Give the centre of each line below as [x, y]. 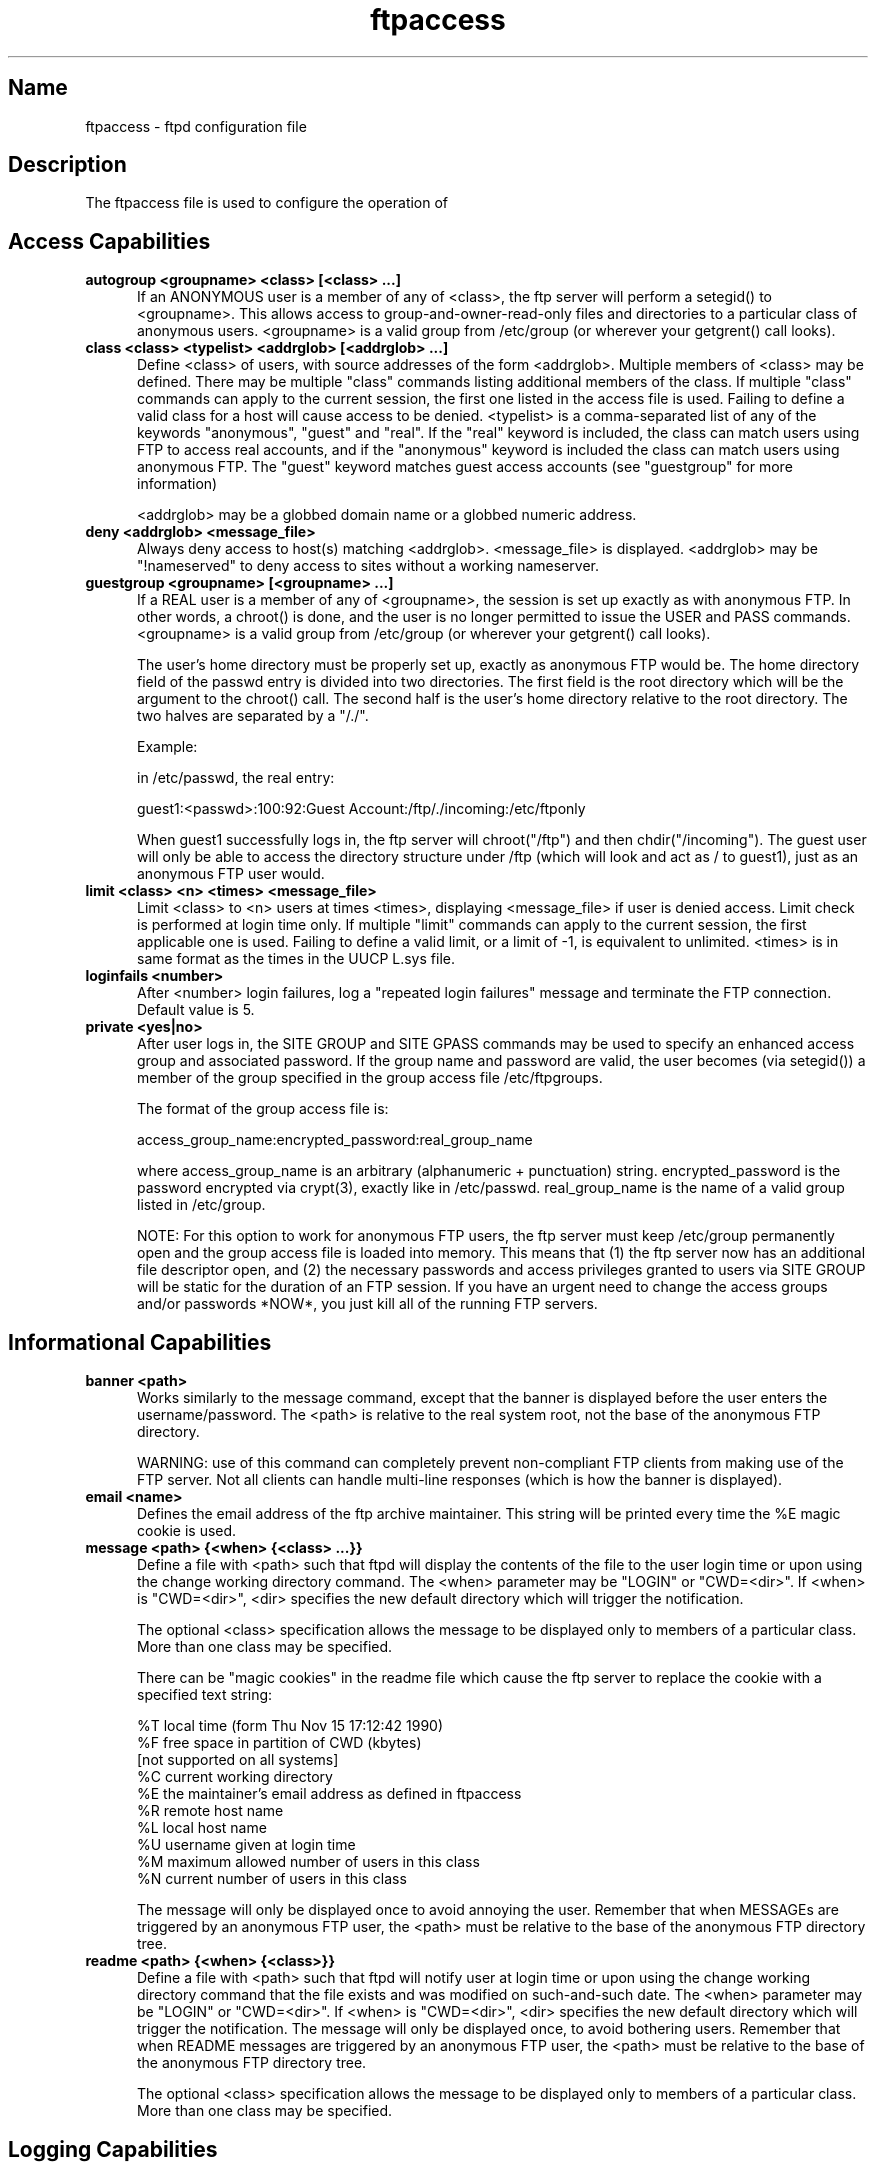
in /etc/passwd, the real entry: [236, 778]
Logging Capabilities [113, 2149]
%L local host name [202, 1828]
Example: [167, 747]
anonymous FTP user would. [231, 874]
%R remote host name [210, 1811]
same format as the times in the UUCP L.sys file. [296, 959]
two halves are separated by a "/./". [253, 716]
